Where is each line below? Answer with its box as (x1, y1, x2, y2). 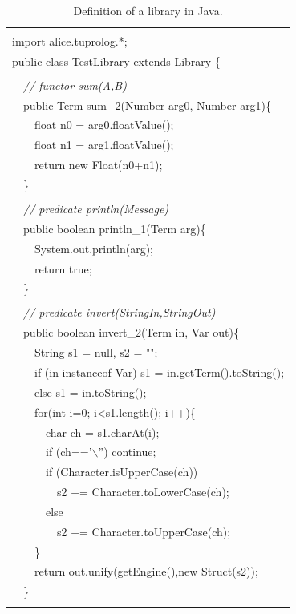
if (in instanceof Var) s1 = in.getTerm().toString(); (34, 364, 285, 380)
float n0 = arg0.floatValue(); (34, 116, 174, 133)
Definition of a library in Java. (73, 2, 223, 18)
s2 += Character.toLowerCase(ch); (56, 483, 229, 500)
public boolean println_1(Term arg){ (22, 220, 206, 236)
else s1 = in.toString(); (34, 383, 147, 400)
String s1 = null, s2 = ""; (34, 344, 158, 361)
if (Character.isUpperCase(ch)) (45, 463, 198, 480)
